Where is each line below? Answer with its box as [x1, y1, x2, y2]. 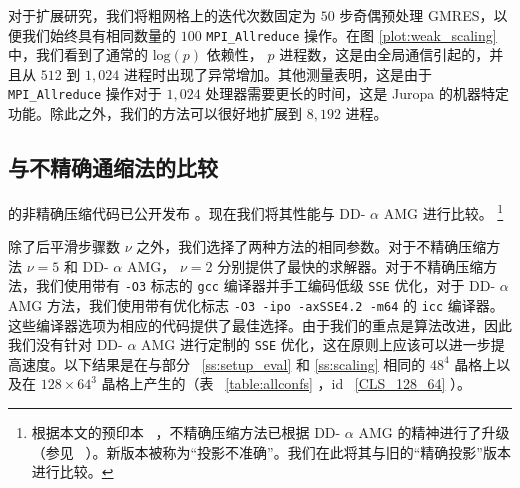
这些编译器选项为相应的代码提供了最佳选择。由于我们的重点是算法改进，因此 [8, 314, 512, 335]
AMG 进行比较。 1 [383, 199, 504, 223]
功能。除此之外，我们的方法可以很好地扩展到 [8, 103, 302, 124]
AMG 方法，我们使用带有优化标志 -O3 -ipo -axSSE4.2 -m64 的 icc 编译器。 [8, 294, 504, 315]
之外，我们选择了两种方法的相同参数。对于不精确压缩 [136, 236, 487, 257]
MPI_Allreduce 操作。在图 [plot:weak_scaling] [206, 24, 497, 45]
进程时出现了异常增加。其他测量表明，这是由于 [123, 63, 432, 84]
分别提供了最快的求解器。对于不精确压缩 [217, 255, 484, 276]
